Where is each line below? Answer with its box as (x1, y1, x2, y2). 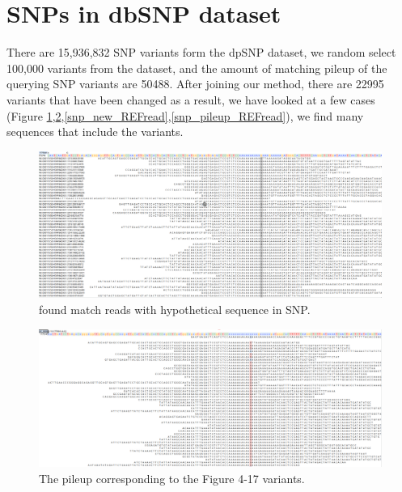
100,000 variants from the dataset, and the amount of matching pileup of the (6, 59, 387, 76)
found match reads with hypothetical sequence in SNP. (39, 301, 311, 318)
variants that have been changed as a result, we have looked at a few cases (6, 91, 375, 108)
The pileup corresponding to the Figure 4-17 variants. (39, 469, 305, 486)
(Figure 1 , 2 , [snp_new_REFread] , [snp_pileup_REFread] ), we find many (6, 107, 364, 124)
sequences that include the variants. (6, 123, 184, 140)
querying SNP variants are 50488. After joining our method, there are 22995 (6, 75, 384, 92)
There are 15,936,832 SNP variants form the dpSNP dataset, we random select (6, 44, 396, 61)
